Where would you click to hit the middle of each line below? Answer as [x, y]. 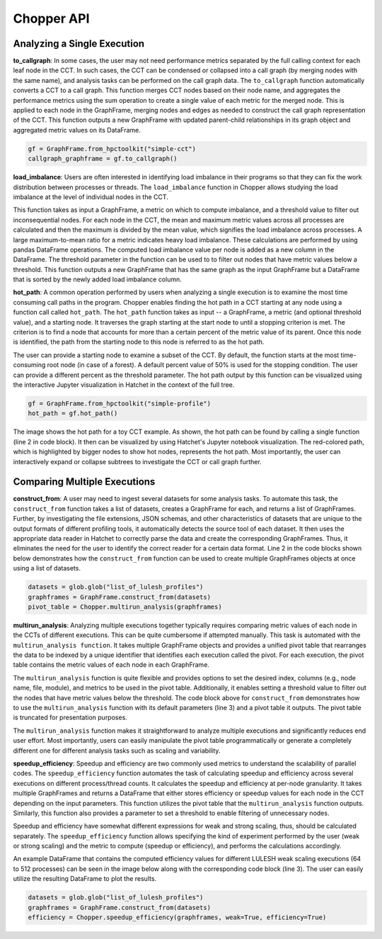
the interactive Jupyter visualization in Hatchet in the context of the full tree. [124, 384]
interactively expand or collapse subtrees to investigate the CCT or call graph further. [137, 461]
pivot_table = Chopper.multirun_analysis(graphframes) [125, 607]
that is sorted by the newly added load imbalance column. [97, 279]
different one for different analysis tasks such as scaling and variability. [117, 750]
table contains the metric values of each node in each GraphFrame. [111, 665]
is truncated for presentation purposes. [70, 718]
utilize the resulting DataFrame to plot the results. [85, 879]
